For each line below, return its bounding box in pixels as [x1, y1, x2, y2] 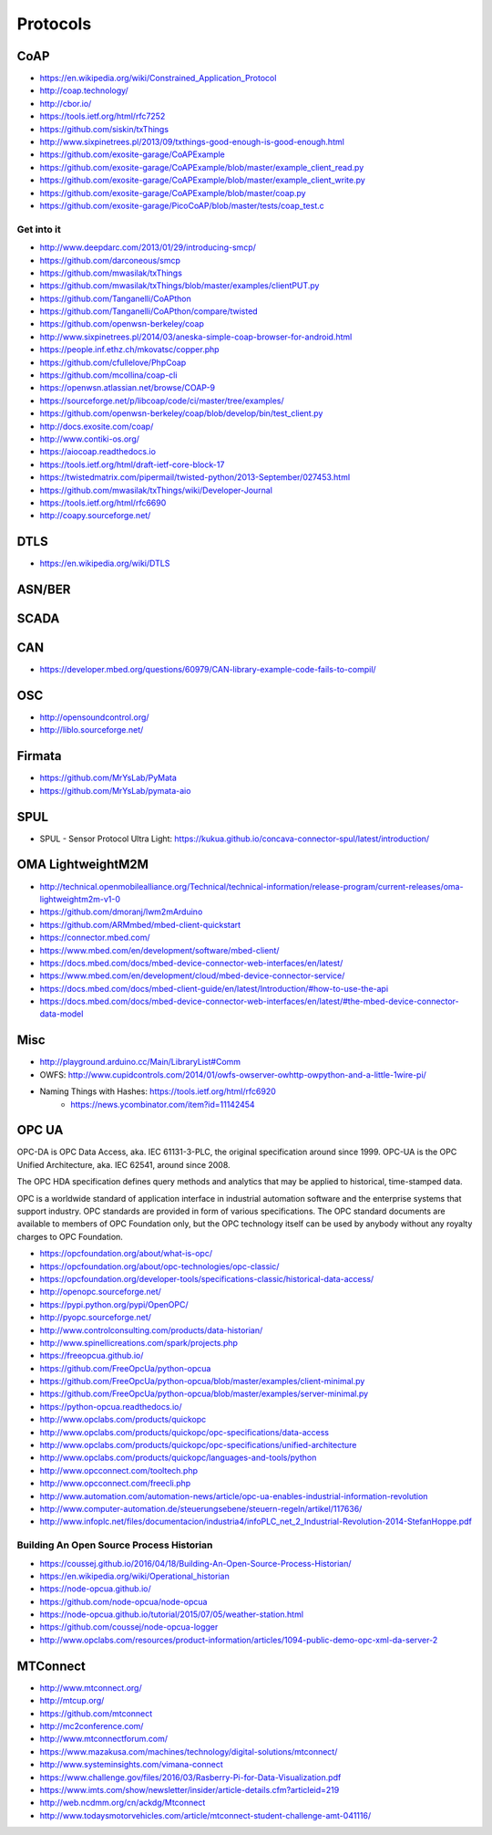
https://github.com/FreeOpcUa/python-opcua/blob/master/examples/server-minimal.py [39, 1388, 369, 1400]
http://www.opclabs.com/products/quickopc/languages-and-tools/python [39, 1452, 317, 1464]
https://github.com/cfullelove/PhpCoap [39, 357, 187, 368]
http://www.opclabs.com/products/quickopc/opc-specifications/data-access [39, 1426, 330, 1437]
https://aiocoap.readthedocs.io [39, 446, 157, 457]
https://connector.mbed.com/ [39, 932, 150, 944]
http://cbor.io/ [39, 98, 92, 109]
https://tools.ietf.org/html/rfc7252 [39, 110, 166, 122]
